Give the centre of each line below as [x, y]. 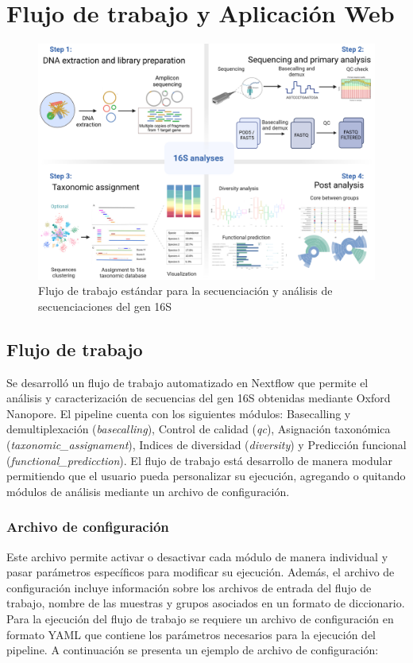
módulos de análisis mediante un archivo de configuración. [148, 491]
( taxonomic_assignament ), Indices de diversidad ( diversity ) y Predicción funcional [206, 444]
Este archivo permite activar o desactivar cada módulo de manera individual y [197, 556]
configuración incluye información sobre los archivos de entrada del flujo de [189, 587]
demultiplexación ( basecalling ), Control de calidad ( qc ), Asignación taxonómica [199, 429]
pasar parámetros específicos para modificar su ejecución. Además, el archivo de [201, 572]
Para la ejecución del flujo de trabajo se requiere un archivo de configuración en [200, 618]
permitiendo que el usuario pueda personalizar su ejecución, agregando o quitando [206, 476]
